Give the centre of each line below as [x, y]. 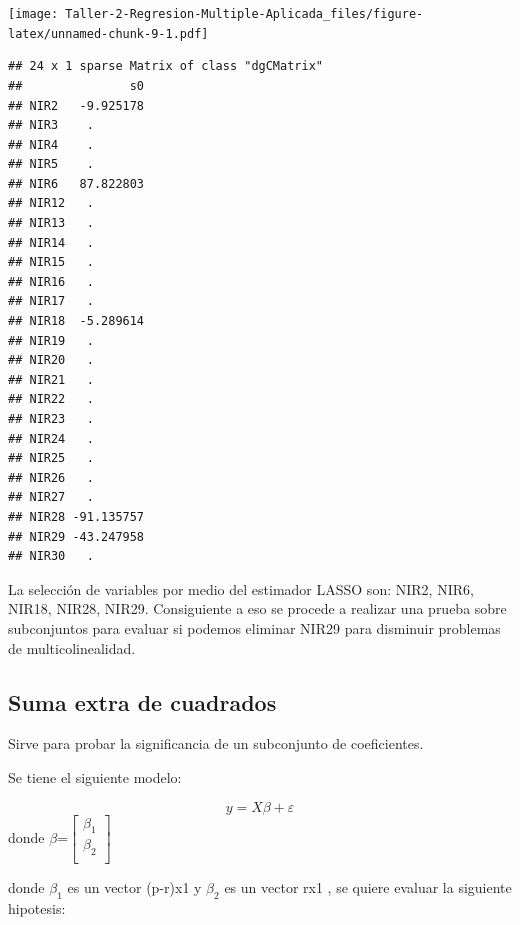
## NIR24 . [51, 438]
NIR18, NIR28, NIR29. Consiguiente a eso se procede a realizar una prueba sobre [257, 608]
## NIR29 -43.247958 [76, 536]
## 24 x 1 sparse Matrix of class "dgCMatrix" [165, 66]
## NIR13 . [51, 223]
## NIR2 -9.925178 [76, 105]
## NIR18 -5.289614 [76, 321]
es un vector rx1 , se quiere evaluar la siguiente [368, 887]
